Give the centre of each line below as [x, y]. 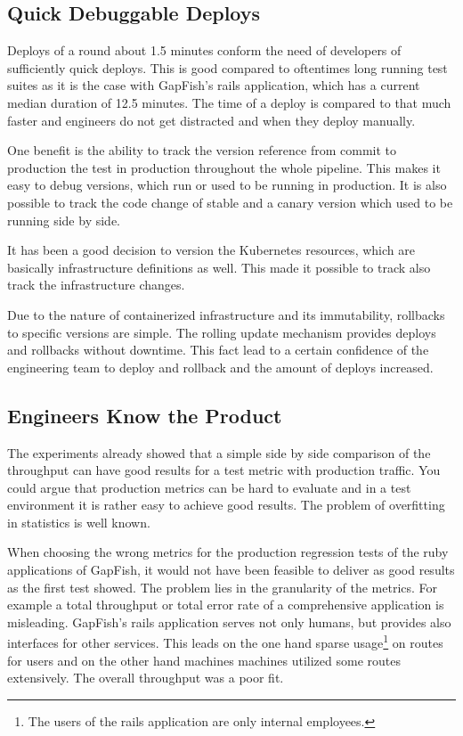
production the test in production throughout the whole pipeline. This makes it [224, 167]
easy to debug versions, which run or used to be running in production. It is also [227, 185]
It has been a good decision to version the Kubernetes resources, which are [211, 250]
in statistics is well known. [79, 522]
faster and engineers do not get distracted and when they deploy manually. [211, 120]
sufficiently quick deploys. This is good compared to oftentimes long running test [227, 67]
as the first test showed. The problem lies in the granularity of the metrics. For [223, 587]
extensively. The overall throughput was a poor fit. [146, 678]
